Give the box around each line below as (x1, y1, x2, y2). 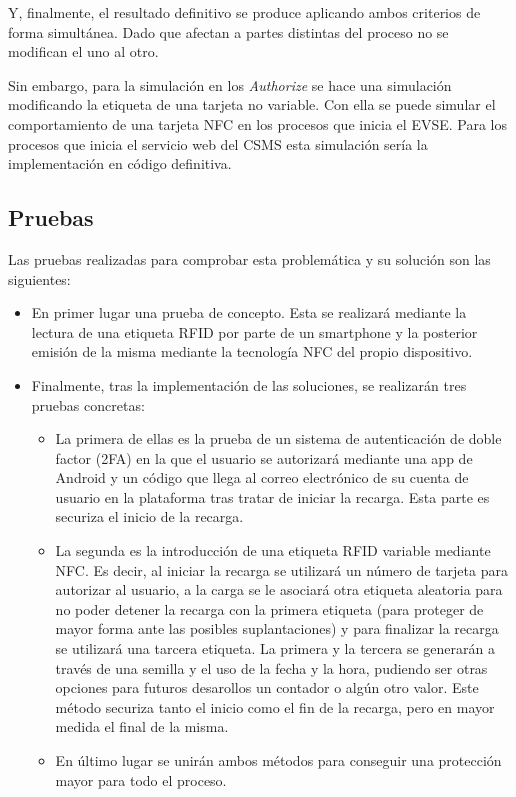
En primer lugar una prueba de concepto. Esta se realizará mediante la (31, 302, 467, 323)
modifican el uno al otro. (8, 41, 159, 62)
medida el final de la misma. (55, 716, 229, 737)
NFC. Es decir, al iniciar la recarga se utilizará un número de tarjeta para (55, 559, 508, 580)
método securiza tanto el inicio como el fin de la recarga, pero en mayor (55, 696, 495, 717)
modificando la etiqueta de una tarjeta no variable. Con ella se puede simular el (8, 94, 496, 115)
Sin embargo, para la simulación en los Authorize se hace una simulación (8, 74, 452, 95)
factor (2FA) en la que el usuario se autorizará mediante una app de (55, 447, 473, 468)
